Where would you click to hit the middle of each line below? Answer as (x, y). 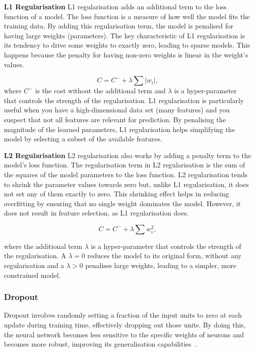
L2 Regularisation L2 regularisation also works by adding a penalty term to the (128, 155)
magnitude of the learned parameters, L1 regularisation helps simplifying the (120, 129)
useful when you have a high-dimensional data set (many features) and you (117, 110)
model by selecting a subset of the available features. (83, 139)
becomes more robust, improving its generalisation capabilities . (100, 344)
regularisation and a (34, 265)
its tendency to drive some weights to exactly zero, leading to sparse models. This (127, 45)
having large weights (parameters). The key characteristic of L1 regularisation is (125, 35)
